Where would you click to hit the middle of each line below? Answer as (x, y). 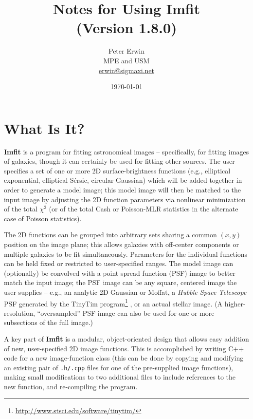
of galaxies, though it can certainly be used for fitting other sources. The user (119, 161)
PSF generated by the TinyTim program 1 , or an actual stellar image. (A (113, 303)
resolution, (19, 313)
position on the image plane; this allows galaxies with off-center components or (122, 244)
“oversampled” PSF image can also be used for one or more (126, 313)
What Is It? (44, 128)
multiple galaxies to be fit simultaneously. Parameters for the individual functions (126, 254)
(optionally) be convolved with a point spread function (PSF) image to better (120, 273)
